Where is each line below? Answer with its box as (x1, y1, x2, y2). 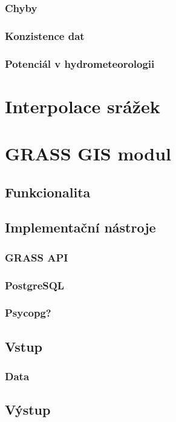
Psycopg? (5, 305, 51, 320)
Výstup (5, 400, 51, 419)
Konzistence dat (5, 28, 85, 43)
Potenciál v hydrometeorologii (5, 56, 155, 71)
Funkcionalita (5, 182, 91, 201)
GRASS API (5, 249, 68, 265)
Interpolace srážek (5, 93, 160, 118)
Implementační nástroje (5, 218, 156, 237)
